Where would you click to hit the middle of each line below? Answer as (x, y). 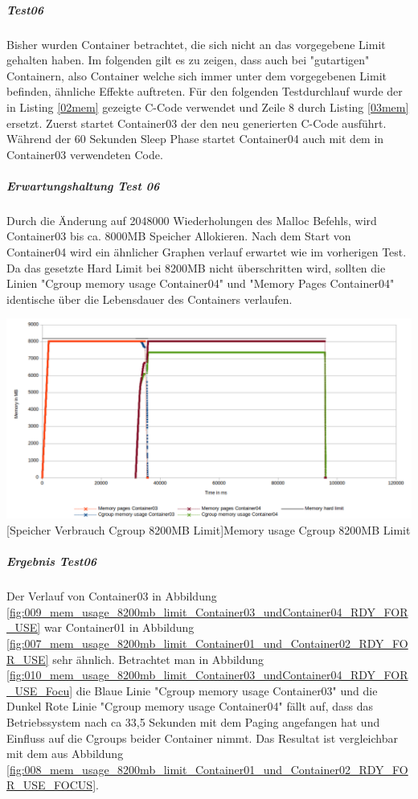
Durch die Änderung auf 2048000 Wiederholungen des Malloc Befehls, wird (192, 220)
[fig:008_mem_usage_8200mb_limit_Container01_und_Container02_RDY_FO (207, 769)
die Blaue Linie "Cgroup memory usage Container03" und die (227, 690)
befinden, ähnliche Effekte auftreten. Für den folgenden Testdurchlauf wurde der (205, 91)
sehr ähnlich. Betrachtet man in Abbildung (158, 659)
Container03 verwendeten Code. (85, 154)
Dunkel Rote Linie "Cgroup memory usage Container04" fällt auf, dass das (190, 706)
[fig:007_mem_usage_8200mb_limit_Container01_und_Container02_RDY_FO (207, 643)
